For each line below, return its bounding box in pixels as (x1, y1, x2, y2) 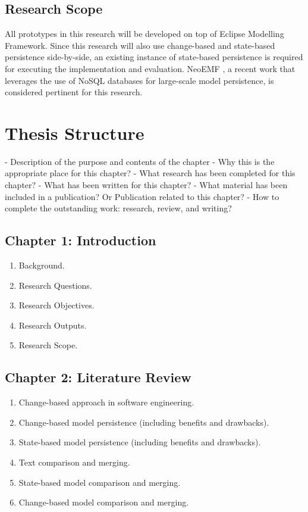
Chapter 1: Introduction (5, 231, 156, 249)
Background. (18, 259, 65, 271)
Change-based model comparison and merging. (18, 496, 189, 508)
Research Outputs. (18, 319, 87, 331)
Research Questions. (18, 279, 92, 291)
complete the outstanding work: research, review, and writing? (5, 202, 232, 214)
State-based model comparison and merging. (18, 476, 181, 488)
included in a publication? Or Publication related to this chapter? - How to (5, 190, 279, 202)
